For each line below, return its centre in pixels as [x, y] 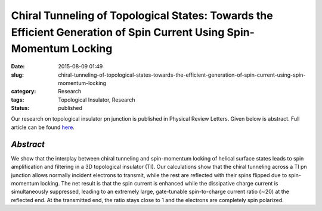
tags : [18, 100]
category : [24, 92]
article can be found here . [43, 127]
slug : [17, 75]
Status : [20, 108]
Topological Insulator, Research [97, 100]
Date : [18, 67]
